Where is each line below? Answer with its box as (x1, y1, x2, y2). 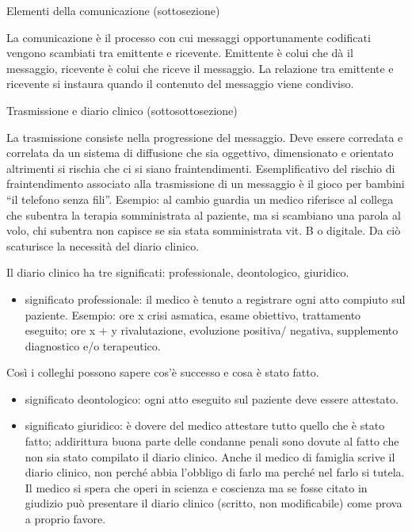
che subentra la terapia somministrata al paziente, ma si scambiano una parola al (6, 206, 401, 223)
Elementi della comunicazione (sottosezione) (6, 2, 220, 18)
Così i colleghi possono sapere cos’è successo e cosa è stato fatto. (6, 364, 319, 381)
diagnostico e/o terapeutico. (25, 337, 161, 354)
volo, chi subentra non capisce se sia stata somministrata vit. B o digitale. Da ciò (6, 222, 401, 239)
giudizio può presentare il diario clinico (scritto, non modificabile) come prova (25, 495, 402, 511)
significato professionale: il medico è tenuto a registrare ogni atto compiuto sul (25, 290, 406, 307)
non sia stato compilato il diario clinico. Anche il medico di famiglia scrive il (25, 448, 395, 465)
